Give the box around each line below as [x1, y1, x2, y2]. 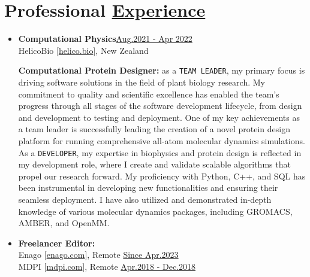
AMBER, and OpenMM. [18, 217, 110, 229]
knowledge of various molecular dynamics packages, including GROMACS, [18, 205, 293, 217]
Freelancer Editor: [18, 236, 95, 249]
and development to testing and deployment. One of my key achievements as [18, 111, 300, 123]
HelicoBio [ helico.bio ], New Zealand [18, 44, 149, 56]
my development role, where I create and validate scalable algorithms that [18, 158, 291, 171]
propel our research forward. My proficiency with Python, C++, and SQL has [18, 169, 306, 182]
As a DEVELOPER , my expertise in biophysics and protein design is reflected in [18, 146, 302, 159]
